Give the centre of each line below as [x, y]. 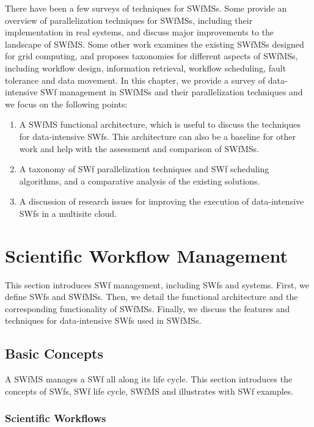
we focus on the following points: [66, 104]
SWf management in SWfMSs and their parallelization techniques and [172, 92]
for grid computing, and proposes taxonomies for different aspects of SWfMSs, [152, 56]
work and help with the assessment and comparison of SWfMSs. [139, 148]
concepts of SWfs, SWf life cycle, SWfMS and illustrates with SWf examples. [149, 391]
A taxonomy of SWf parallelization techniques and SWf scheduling [144, 169]
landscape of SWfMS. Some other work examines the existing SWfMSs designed [155, 44]
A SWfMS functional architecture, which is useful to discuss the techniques [160, 124]
